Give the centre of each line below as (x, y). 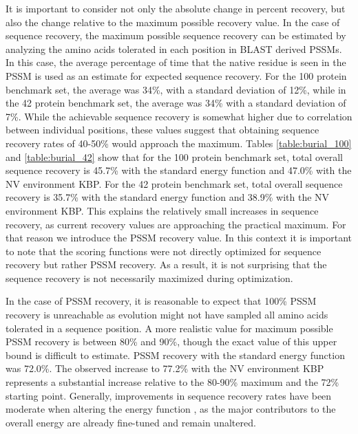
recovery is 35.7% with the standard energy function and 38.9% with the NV (168, 197)
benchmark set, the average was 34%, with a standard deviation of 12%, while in (176, 89)
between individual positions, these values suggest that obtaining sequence (162, 130)
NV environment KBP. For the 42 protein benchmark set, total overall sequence (174, 183)
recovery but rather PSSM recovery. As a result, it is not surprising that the (166, 264)
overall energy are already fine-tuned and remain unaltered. (131, 422)
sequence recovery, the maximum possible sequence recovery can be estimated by (176, 35)
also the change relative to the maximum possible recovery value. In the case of (173, 22)
